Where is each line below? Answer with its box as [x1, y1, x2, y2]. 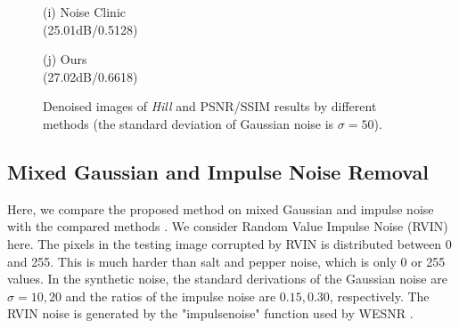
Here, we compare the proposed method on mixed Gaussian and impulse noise [7, 199, 434, 218]
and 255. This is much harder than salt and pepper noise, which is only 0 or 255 [7, 252, 446, 270]
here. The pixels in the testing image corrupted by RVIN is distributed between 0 [7, 234, 452, 252]
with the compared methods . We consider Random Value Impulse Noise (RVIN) [7, 217, 448, 236]
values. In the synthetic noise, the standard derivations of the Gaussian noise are [7, 269, 447, 288]
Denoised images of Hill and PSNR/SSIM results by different [43, 97, 377, 116]
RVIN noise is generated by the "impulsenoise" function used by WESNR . [7, 304, 414, 323]
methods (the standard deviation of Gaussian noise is [43, 114, 334, 132]
